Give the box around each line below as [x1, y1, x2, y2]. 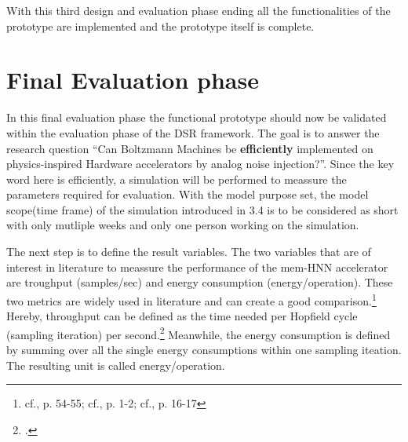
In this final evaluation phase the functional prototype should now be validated [6, 109, 387, 126]
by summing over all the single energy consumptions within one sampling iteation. [6, 341, 402, 357]
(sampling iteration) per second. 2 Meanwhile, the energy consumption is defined [6, 323, 391, 342]
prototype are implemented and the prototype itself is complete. [6, 17, 315, 34]
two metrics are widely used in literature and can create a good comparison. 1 [6, 290, 377, 309]
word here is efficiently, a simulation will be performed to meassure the [6, 170, 347, 187]
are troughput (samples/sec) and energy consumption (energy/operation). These [6, 274, 393, 290]
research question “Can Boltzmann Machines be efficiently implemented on [6, 140, 373, 156]
